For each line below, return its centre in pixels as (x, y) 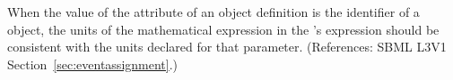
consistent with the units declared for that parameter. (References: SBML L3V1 (227, 47)
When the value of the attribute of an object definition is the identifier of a (213, 12)
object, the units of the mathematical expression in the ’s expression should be (223, 29)
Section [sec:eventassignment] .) (93, 64)
